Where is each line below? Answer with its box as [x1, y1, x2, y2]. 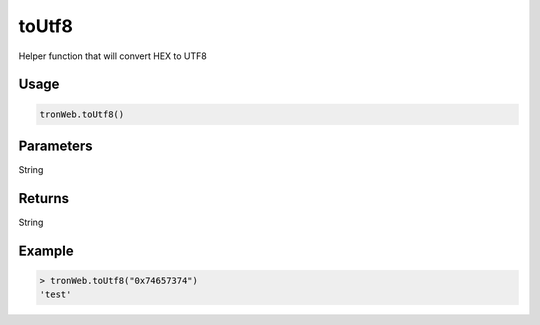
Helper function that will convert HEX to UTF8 [18, 50, 207, 62]
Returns [18, 190, 70, 207]
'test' [39, 289, 72, 300]
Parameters [18, 137, 93, 154]
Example [18, 242, 74, 259]
